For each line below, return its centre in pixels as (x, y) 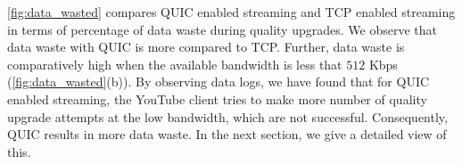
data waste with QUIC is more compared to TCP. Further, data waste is (206, 47)
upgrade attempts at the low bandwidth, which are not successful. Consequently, (227, 116)
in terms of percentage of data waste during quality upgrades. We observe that (222, 29)
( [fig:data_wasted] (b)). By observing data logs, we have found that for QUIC (219, 82)
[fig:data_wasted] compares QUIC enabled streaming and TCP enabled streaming (231, 12)
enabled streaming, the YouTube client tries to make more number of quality (217, 98)
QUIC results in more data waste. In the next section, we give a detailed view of (227, 134)
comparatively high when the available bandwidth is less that (175, 64)
